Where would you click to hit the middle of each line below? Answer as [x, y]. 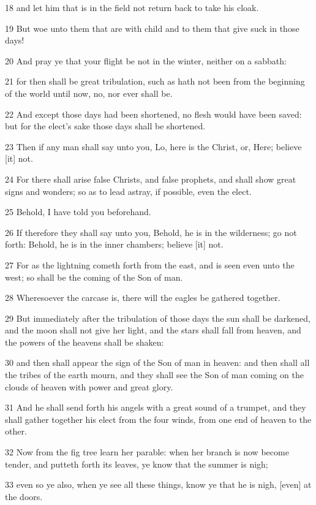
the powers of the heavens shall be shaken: [85, 342]
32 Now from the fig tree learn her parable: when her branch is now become [147, 452]
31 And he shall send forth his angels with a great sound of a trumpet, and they [156, 407]
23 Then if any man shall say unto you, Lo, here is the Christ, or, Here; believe [153, 146]
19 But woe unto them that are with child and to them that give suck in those [152, 28]
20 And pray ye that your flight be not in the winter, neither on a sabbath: [146, 60]
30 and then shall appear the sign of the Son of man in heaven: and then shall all [157, 363]
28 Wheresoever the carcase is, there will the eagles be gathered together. [143, 298]
